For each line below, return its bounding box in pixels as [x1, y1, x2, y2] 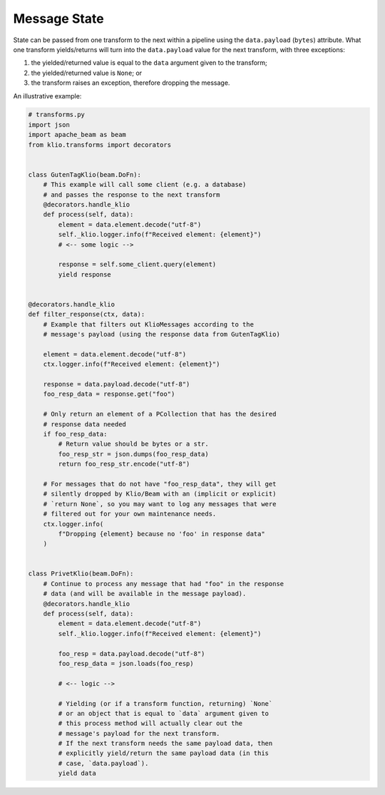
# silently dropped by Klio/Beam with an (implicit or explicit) [43, 490, 277, 498]
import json [28, 120, 71, 128]
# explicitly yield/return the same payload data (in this [58, 749, 269, 757]
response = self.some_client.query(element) [58, 260, 217, 269]
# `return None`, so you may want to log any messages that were [43, 500, 277, 508]
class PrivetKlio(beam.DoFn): [28, 570, 134, 578]
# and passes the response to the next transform [43, 190, 220, 199]
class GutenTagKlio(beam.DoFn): [28, 170, 142, 178]
